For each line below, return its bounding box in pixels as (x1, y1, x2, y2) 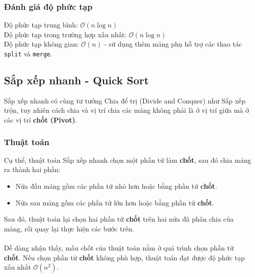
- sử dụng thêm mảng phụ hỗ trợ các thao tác (104, 39, 242, 49)
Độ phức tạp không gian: (4, 39, 79, 49)
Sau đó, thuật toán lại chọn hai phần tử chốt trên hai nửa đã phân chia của (4, 214, 234, 224)
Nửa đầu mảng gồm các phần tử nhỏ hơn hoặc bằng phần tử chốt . (15, 181, 217, 191)
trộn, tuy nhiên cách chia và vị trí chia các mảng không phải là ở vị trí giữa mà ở (4, 105, 249, 115)
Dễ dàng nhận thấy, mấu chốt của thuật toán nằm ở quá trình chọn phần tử (4, 243, 234, 253)
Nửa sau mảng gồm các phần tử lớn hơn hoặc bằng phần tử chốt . (15, 197, 214, 207)
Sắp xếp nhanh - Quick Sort (4, 73, 149, 88)
